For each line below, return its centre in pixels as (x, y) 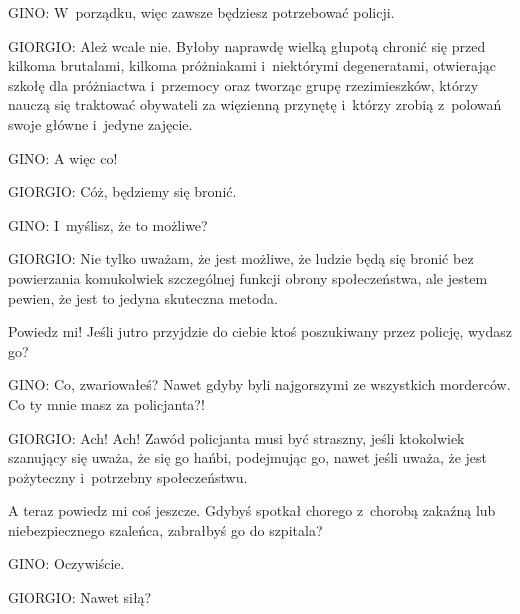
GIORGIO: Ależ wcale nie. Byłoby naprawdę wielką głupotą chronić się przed (247, 45)
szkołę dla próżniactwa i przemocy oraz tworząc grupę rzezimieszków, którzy (243, 84)
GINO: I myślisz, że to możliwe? (108, 224)
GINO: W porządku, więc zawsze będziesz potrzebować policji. (201, 12)
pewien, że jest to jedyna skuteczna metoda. (143, 297)
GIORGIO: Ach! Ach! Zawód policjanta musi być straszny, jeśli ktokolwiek (236, 437)
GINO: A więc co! (63, 157)
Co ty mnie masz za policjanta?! (106, 403)
